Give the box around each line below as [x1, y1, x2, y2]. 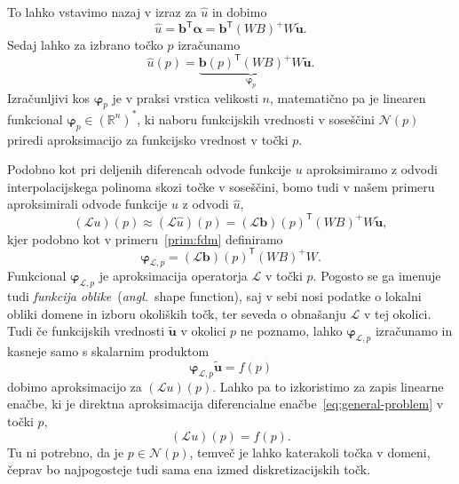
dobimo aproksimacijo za [7, 377, 142, 395]
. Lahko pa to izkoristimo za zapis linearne [212, 377, 444, 395]
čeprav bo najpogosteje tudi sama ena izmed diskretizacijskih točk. [7, 460, 371, 479]
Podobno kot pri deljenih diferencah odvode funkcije [7, 160, 292, 179]
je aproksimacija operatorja [99, 266, 248, 285]
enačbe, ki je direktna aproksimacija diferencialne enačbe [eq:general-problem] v [7, 394, 444, 413]
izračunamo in [375, 321, 453, 340]
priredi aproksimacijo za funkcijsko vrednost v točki [7, 130, 289, 148]
